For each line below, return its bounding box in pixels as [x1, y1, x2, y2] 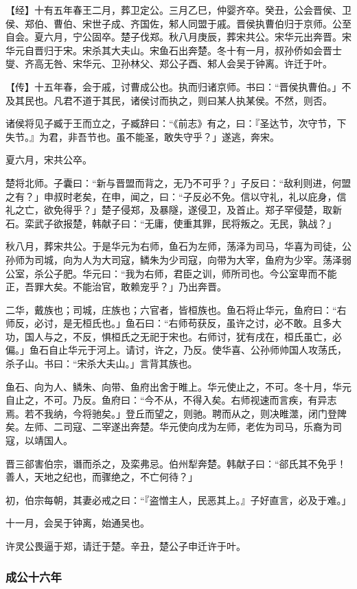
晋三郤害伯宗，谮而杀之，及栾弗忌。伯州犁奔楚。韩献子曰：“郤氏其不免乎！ [5, 456, 347, 470]
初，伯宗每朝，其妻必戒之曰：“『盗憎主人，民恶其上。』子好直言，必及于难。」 [5, 492, 352, 507]
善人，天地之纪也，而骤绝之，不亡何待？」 [5, 470, 198, 484]
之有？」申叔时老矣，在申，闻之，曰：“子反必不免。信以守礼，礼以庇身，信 [5, 189, 347, 203]
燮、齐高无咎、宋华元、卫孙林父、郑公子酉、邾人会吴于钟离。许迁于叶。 [5, 56, 332, 71]
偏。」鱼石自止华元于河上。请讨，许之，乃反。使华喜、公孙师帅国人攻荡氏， [5, 343, 347, 357]
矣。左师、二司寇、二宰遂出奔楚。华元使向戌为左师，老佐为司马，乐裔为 [5, 419, 332, 434]
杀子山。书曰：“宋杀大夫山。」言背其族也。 [5, 356, 198, 371]
